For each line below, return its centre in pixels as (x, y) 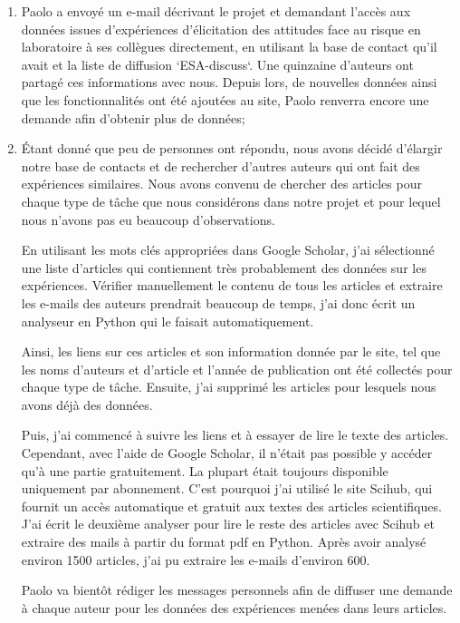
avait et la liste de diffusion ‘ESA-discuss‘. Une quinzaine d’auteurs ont (217, 64)
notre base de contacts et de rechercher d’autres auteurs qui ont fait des (220, 165)
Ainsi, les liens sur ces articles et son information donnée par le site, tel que (231, 351)
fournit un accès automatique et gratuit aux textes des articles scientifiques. (231, 506)
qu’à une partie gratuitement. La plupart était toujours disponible (205, 470)
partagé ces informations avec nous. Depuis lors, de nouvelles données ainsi (229, 82)
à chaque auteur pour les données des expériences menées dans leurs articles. (234, 607)
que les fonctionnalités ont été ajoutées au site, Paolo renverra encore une (225, 99)
